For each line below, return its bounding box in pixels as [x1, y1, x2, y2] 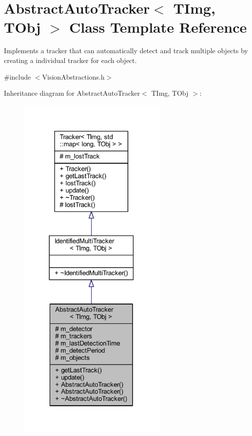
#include [4, 71, 31, 82]
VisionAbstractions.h [42, 71, 105, 82]
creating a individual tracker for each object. [4, 55, 137, 65]
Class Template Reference [69, 17, 247, 37]
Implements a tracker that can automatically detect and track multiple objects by [4, 45, 248, 56]
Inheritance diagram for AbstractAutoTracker [4, 88, 140, 98]
